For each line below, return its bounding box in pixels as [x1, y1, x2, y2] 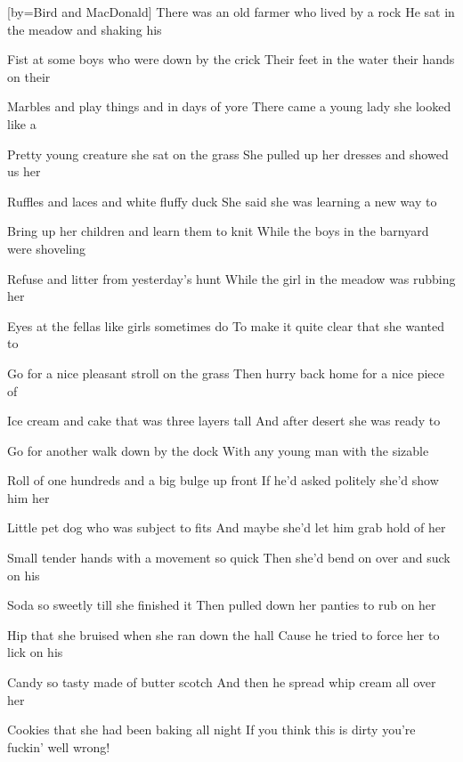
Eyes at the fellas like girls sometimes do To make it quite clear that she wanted [7, 316, 445, 335]
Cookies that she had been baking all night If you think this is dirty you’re [7, 720, 416, 739]
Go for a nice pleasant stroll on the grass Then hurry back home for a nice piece [7, 363, 444, 382]
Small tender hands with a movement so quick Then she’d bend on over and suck [7, 548, 451, 567]
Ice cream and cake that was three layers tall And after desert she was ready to [7, 411, 441, 430]
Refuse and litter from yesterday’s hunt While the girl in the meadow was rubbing [7, 269, 456, 288]
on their [7, 67, 51, 85]
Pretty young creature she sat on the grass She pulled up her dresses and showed [7, 144, 449, 163]
